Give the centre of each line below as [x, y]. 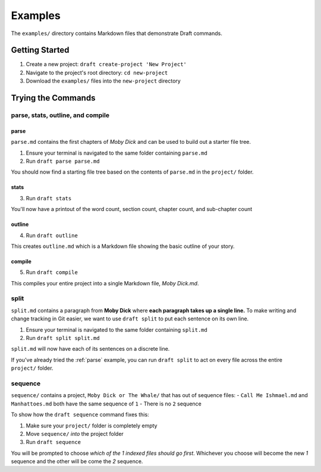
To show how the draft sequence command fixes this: [80, 415]
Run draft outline [52, 235]
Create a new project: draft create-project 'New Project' [106, 64]
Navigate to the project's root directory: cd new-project [97, 73]
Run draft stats [49, 198]
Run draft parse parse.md [63, 161]
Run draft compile [52, 272]
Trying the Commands [53, 98]
